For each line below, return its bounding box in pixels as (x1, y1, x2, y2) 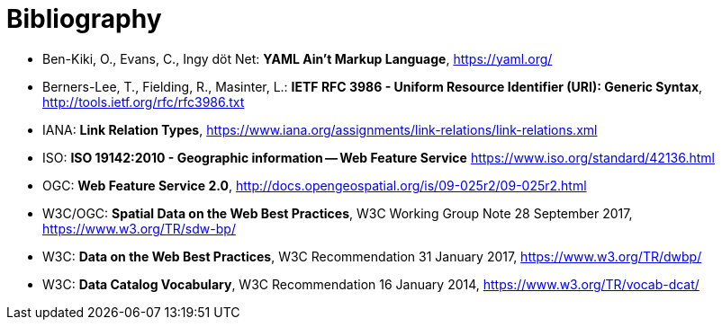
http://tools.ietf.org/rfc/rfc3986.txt (42, 93, 245, 110)
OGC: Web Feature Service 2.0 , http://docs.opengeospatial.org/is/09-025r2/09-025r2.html (42, 177, 587, 193)
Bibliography (6, 4, 162, 34)
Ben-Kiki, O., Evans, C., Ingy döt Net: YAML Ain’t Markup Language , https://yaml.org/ (42, 50, 553, 66)
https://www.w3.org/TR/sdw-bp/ (42, 220, 236, 236)
